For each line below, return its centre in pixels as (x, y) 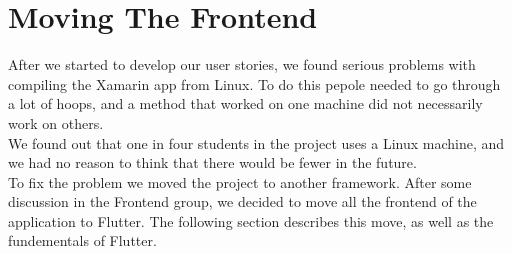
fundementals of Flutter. (82, 240)
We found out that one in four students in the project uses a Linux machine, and (256, 142)
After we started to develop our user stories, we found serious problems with (242, 64)
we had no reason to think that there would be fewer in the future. (212, 162)
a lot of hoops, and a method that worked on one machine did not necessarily (245, 103)
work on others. (56, 122)
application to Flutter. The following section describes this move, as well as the (251, 220)
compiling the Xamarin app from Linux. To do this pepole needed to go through (254, 83)
